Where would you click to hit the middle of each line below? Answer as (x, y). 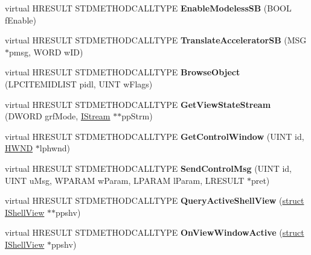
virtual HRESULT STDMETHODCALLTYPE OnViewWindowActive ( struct (155, 232)
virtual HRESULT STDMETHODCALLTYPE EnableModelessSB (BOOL (148, 8)
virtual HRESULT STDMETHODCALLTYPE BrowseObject (123, 72)
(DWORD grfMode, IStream (58, 116)
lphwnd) (55, 148)
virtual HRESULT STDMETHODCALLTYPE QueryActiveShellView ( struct (155, 200)
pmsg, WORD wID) (46, 52)
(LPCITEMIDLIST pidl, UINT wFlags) (79, 83)
